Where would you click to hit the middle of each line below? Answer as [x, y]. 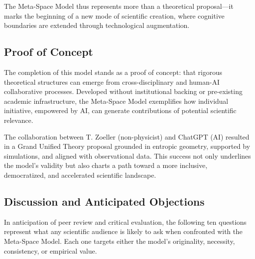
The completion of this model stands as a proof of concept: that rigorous [113, 72]
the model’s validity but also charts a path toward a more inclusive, [106, 165]
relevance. [19, 120]
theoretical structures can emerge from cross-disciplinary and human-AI [112, 82]
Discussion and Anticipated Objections [104, 201]
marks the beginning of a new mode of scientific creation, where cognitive [114, 15]
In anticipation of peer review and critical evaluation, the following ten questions [125, 222]
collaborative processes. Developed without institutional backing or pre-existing [123, 91]
